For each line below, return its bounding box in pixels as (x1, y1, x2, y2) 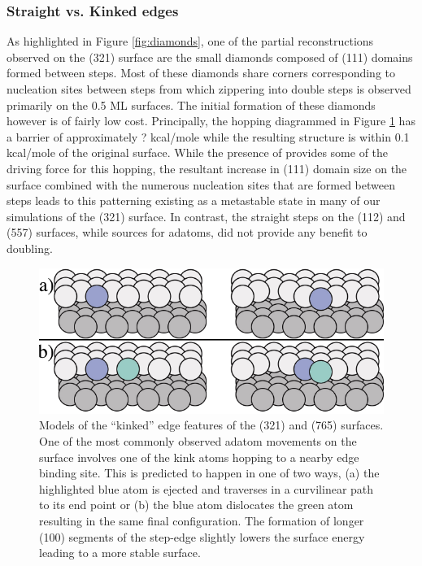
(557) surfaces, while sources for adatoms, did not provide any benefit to (7, 224, 368, 241)
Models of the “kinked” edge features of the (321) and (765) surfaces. (39, 416, 384, 433)
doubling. (7, 239, 53, 256)
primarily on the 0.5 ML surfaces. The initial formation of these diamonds (7, 96, 376, 113)
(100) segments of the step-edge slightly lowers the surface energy (39, 528, 365, 545)
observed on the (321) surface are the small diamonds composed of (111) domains (7, 48, 413, 65)
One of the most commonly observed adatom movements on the (39, 433, 357, 450)
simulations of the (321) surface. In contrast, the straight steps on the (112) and (7, 207, 406, 224)
